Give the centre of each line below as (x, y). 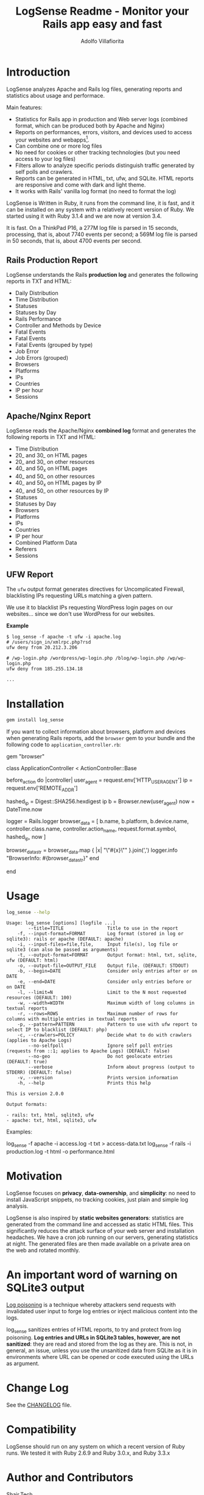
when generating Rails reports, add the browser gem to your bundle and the (101, 738)
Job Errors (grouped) (42, 358)
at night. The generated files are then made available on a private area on (98, 1244)
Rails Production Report (52, 260)
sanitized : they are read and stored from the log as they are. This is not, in (100, 1344)
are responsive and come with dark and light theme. (80, 185)
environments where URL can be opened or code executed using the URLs (100, 1357)
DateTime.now (24, 809)
